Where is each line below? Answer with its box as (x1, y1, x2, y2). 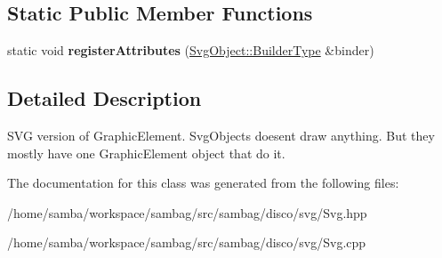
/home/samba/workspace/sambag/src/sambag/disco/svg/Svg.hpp (7, 203, 367, 222)
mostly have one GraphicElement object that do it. (7, 143, 285, 162)
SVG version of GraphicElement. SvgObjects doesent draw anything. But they (7, 126, 435, 144)
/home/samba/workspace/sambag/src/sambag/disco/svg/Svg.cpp (7, 233, 366, 252)
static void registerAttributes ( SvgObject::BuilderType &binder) (7, 41, 374, 60)
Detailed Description (7, 85, 202, 112)
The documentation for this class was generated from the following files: (7, 173, 399, 192)
